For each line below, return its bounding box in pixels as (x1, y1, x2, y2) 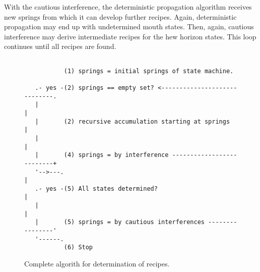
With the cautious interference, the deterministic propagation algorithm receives (4, 2, 252, 12)
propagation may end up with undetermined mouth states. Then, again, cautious (4, 21, 254, 32)
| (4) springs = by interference (35, 151, 169, 159)
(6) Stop (63, 244, 93, 251)
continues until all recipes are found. (4, 41, 116, 51)
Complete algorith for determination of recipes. (24, 258, 170, 269)
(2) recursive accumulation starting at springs (63, 118, 230, 125)
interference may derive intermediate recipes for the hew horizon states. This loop (4, 31, 256, 41)
